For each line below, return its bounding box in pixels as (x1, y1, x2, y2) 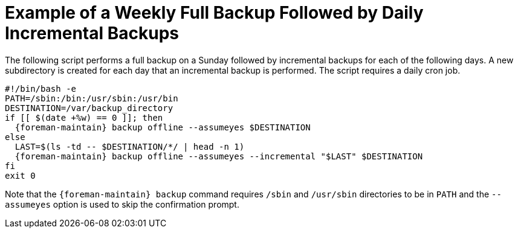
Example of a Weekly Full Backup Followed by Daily (5, 2, 424, 23)
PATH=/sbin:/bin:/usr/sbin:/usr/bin (5, 93, 178, 103)
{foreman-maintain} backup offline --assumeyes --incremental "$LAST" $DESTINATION (15, 151, 423, 161)
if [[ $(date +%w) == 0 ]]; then (5, 112, 163, 123)
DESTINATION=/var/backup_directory (5, 103, 173, 113)
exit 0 (5, 170, 36, 180)
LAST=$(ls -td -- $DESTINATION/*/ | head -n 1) (15, 141, 245, 152)
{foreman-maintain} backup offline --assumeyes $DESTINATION (15, 122, 311, 132)
